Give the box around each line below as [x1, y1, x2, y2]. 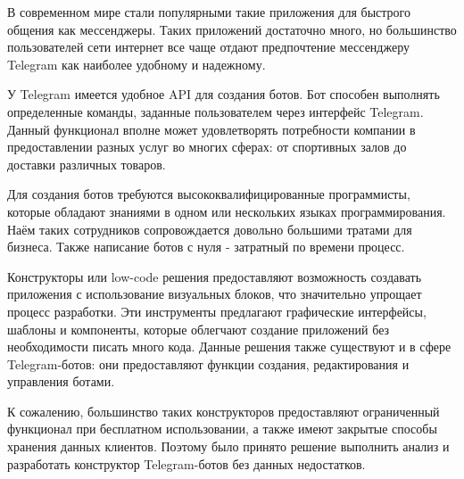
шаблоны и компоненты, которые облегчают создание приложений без [7, 319, 390, 338]
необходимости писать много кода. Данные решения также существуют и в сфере [7, 337, 452, 356]
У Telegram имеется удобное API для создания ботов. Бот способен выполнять [7, 85, 440, 103]
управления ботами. [7, 372, 115, 391]
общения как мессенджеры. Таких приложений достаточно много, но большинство [7, 20, 457, 38]
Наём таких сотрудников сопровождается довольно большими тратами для [7, 219, 412, 238]
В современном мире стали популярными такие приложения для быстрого [7, 3, 410, 21]
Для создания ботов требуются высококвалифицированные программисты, [7, 185, 410, 203]
